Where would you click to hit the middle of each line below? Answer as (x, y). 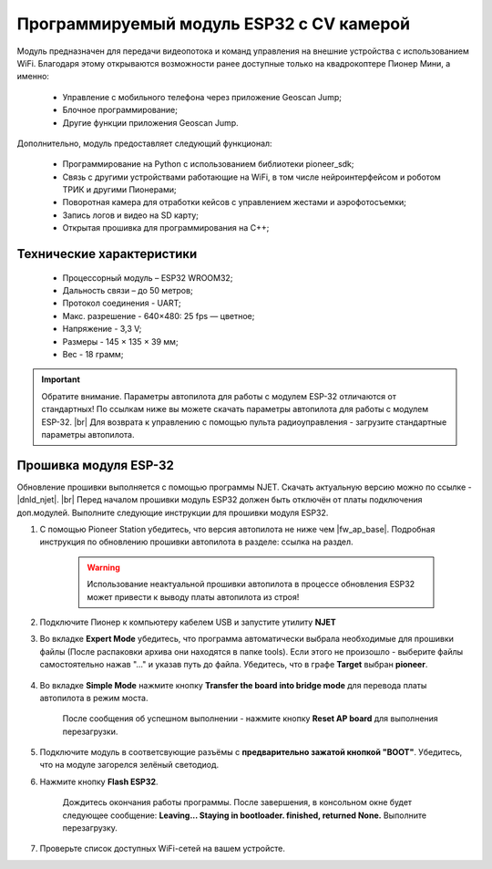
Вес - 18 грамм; (93, 354)
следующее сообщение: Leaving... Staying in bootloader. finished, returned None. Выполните (245, 815)
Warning (103, 567)
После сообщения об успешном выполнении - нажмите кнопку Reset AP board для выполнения (251, 719)
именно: (33, 77)
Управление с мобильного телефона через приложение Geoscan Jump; (202, 97)
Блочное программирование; (120, 110)
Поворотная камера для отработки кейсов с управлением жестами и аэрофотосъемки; (235, 202)
